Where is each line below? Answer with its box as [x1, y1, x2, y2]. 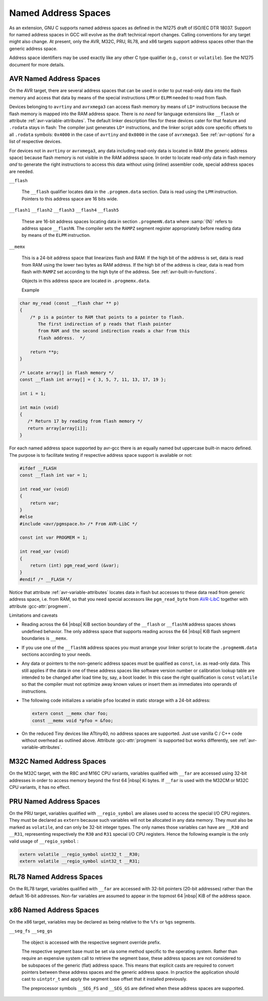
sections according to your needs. [21, 651, 92, 657]
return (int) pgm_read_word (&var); [30, 563, 119, 569]
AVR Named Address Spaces [9, 74, 101, 83]
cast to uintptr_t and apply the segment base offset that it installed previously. [21, 976, 188, 982]
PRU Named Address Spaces [9, 797, 100, 805]
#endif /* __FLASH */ [19, 576, 72, 582]
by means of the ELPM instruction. [21, 232, 91, 238]
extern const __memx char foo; [32, 711, 109, 716]
